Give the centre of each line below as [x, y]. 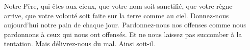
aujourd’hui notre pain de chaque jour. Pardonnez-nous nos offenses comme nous [125, 25]
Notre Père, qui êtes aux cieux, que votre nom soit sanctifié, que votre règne [118, 6]
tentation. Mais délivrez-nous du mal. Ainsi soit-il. [80, 44]
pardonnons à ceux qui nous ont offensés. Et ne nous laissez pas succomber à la [123, 34]
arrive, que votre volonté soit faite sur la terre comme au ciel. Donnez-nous [116, 15]
